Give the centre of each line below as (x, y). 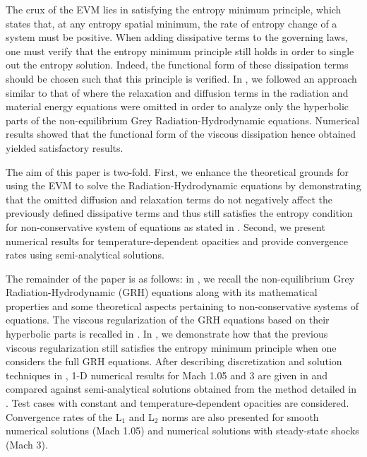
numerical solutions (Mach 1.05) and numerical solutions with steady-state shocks (182, 431)
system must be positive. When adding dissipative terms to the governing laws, (177, 37)
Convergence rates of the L (64, 416)
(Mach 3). (27, 444)
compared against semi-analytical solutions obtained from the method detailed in (181, 389)
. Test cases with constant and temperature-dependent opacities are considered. (178, 403)
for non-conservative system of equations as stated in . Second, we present (166, 226)
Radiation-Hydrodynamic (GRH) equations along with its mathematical (162, 292)
